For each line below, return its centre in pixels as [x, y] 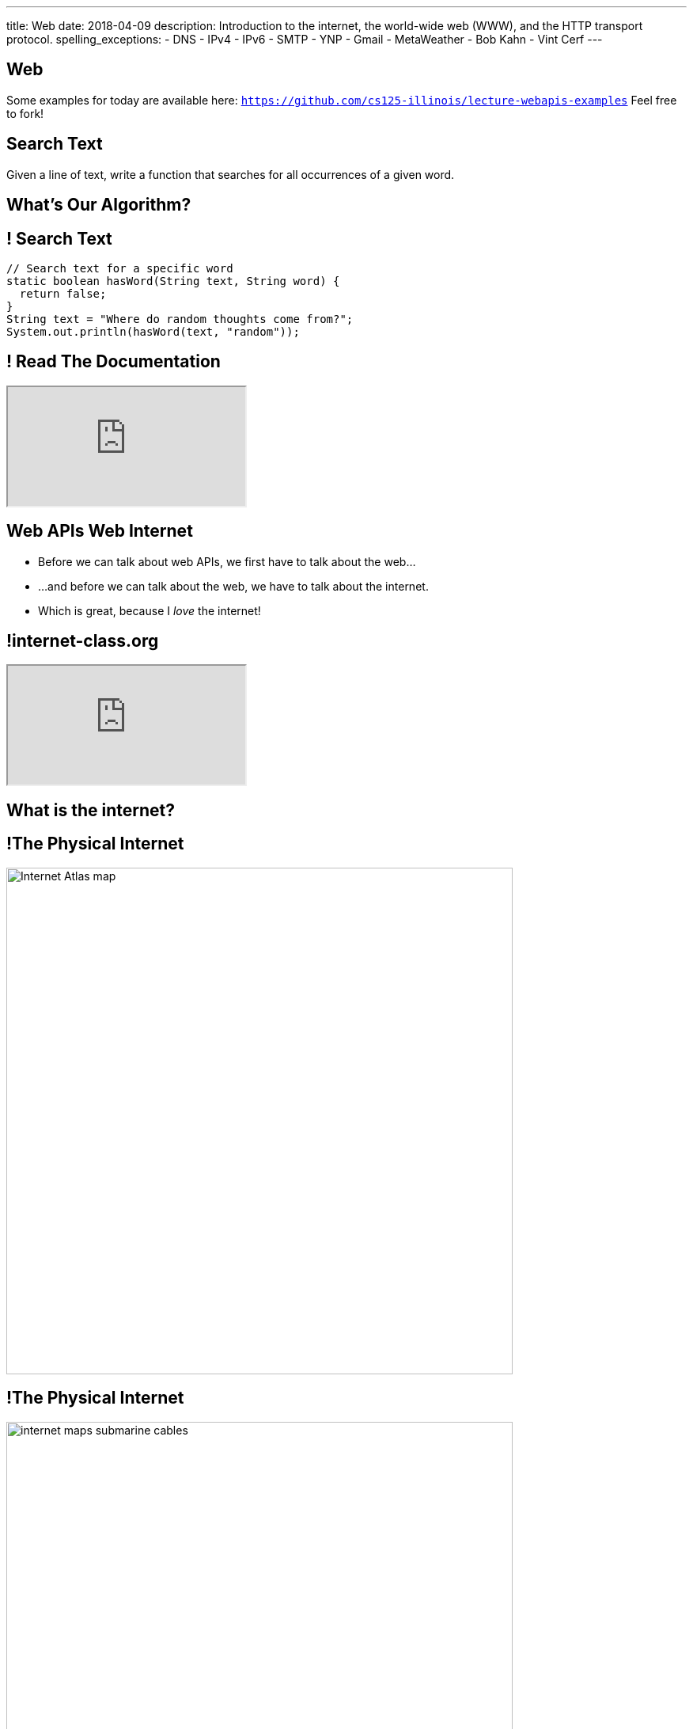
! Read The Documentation [114, 362]
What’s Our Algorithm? [99, 205]
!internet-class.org [83, 641]
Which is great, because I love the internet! [150, 610]
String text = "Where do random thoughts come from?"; [180, 319]
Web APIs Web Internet [100, 531]
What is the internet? [91, 810]
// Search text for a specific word [120, 268]
